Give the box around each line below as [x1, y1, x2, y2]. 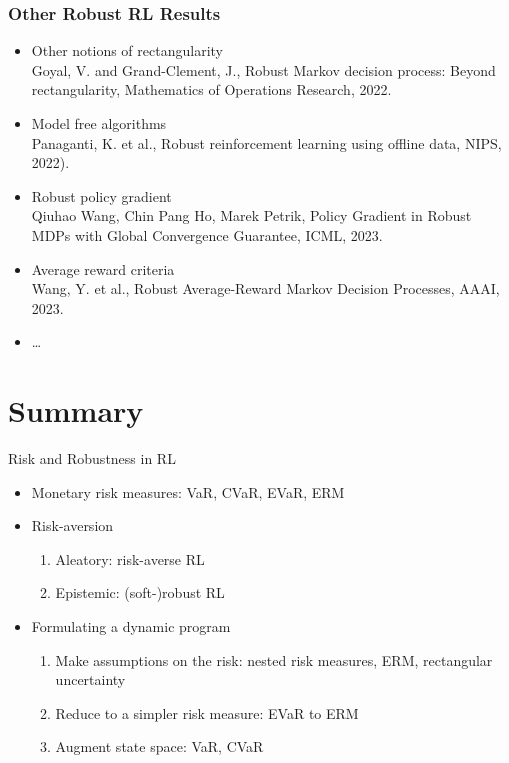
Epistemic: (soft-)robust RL [55, 582, 225, 603]
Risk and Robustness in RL [8, 448, 176, 469]
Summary [8, 390, 144, 431]
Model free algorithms [31, 113, 167, 133]
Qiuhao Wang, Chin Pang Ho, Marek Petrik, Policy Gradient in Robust [31, 205, 472, 226]
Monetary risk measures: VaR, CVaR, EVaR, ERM [31, 481, 345, 502]
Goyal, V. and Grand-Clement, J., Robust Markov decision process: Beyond [31, 59, 496, 80]
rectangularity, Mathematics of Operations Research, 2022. [31, 79, 392, 100]
